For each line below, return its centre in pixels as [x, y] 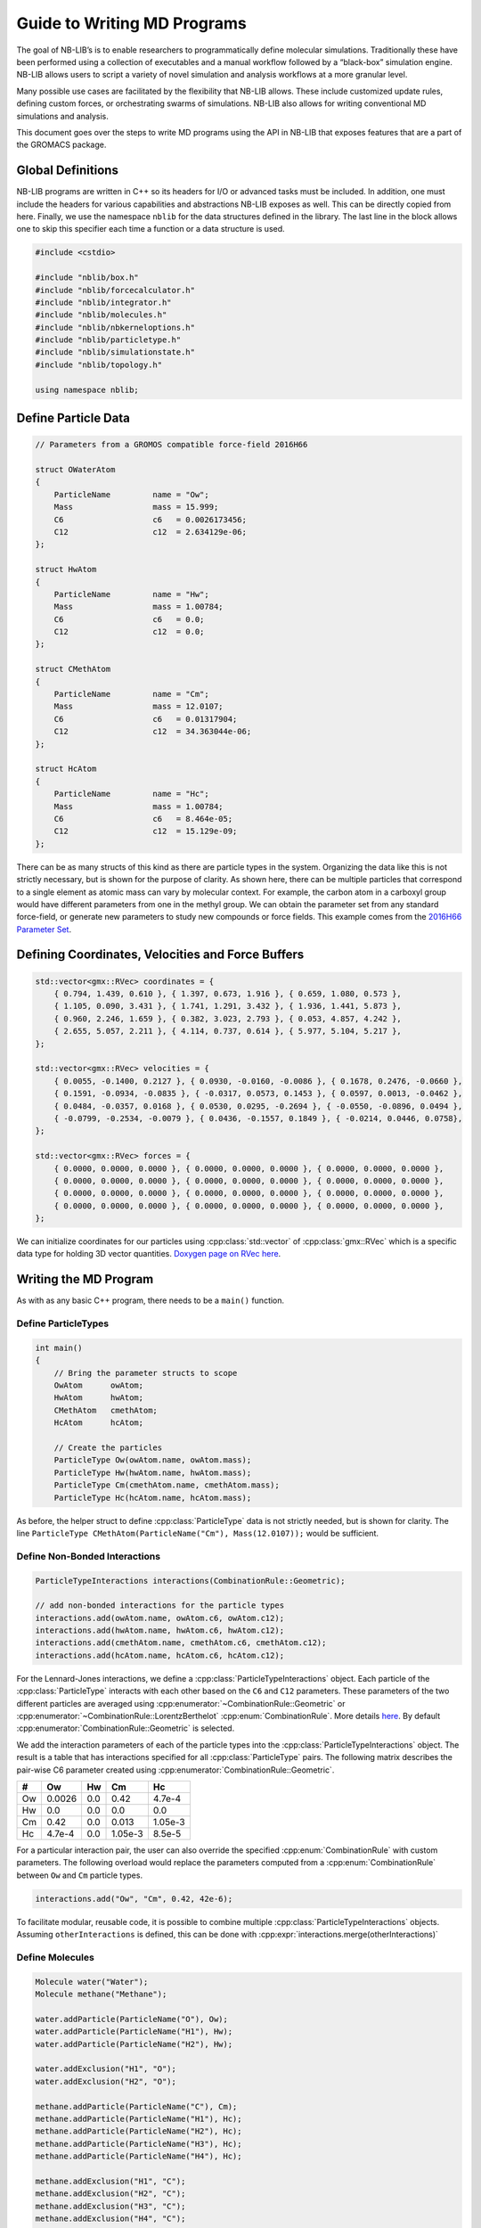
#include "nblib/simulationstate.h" [115, 352]
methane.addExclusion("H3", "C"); [110, 2206]
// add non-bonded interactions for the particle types [160, 1605]
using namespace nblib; [87, 389]
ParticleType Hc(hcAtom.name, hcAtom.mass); [153, 1498]
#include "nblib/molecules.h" [101, 315]
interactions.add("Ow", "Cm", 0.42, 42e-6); [134, 1899]
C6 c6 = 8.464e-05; [143, 819]
